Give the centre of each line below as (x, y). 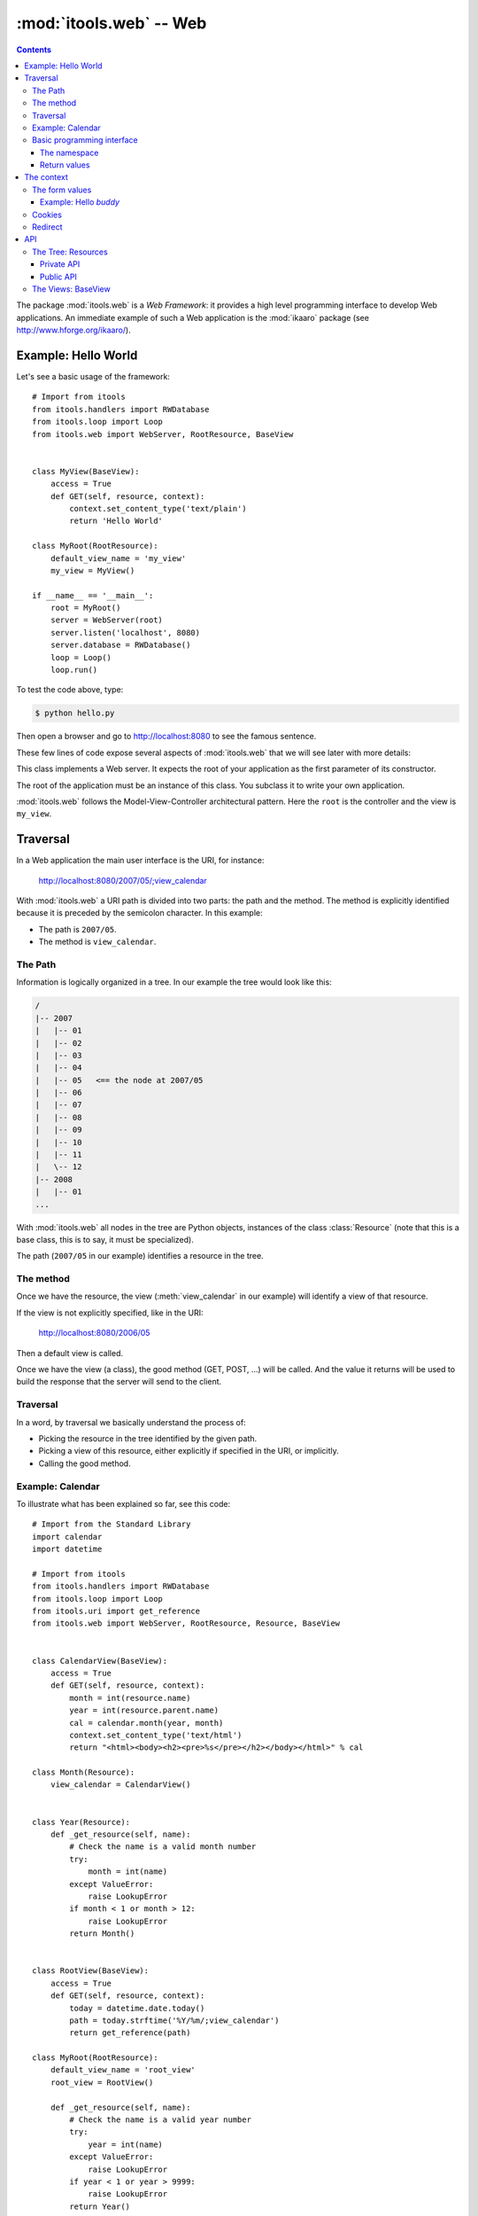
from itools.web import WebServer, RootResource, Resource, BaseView (186, 1623)
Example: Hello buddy (80, 202)
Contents (34, 50)
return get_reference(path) (130, 2033)
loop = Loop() (81, 657)
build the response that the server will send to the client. (119, 1382)
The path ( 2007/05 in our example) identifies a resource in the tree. (140, 1256)
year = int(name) (126, 2144)
